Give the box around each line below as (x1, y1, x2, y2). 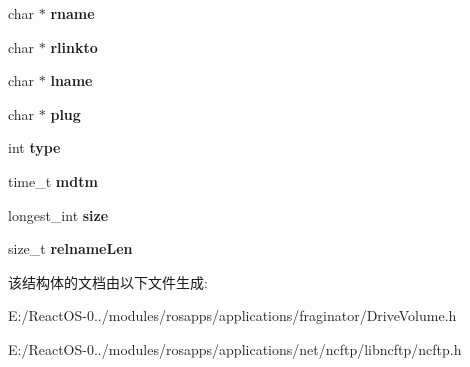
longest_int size (8, 204, 109, 225)
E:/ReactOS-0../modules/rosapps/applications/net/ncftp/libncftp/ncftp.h (8, 338, 462, 359)
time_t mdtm (8, 170, 98, 191)
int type (8, 137, 61, 158)
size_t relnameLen (8, 238, 133, 259)
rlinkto (50, 36, 98, 57)
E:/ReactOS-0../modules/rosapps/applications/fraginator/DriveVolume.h (8, 305, 457, 326)
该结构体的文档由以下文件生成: (8, 271, 208, 292)
